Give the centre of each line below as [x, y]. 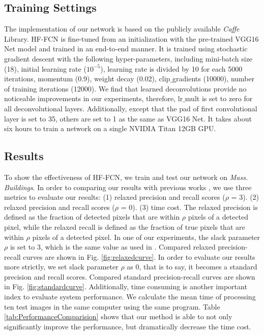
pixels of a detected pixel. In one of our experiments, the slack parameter [146, 237]
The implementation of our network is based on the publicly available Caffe [122, 29]
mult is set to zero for [219, 98]
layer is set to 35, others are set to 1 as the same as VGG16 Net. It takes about [128, 118]
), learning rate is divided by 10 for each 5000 [171, 68]
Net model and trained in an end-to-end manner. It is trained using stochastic [126, 49]
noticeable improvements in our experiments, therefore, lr [94, 98]
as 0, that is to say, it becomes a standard [192, 267]
